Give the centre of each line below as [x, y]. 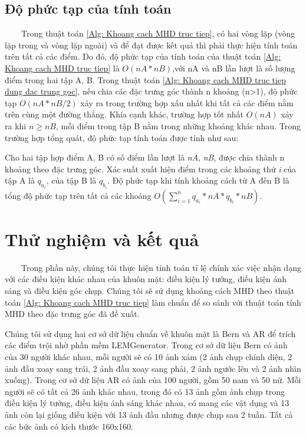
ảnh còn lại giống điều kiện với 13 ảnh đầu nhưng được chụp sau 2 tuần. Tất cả [149, 415]
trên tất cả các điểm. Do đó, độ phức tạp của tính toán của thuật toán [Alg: [143, 56]
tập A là [20, 180]
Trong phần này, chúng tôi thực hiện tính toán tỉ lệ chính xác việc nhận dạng [161, 267]
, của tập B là [71, 180]
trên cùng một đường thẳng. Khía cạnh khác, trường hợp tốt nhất [124, 114]
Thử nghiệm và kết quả [102, 239]
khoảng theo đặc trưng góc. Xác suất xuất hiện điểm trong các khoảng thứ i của [151, 169]
